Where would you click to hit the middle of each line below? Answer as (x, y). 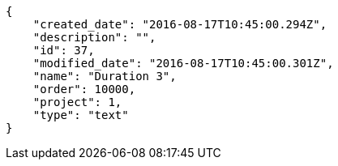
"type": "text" (81, 115)
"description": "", (94, 37)
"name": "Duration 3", (105, 76)
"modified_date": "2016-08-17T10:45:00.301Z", (183, 63)
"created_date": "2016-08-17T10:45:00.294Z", (180, 24)
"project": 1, (77, 102)
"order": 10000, (84, 89)
